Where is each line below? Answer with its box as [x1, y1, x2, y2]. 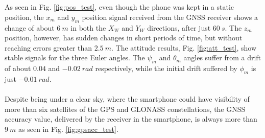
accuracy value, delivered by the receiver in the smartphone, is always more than [5, 113, 257, 124]
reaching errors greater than [5, 42, 92, 53]
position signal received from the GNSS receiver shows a [82, 11, 258, 22]
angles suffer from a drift [183, 52, 261, 63]
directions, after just [147, 22, 211, 33]
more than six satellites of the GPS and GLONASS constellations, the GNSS [5, 103, 246, 114]
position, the [5, 11, 44, 22]
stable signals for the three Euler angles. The [5, 52, 145, 63]
